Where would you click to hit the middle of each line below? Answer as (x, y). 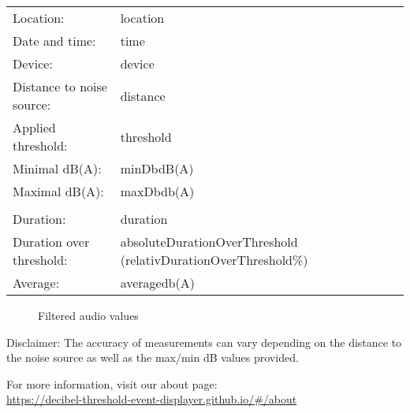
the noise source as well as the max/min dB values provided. (153, 357)
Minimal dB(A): (57, 168)
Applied (34, 127)
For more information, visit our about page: (112, 383)
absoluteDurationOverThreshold (209, 242)
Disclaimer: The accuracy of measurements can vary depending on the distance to (204, 342)
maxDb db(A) (157, 191)
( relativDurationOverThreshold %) (214, 260)
